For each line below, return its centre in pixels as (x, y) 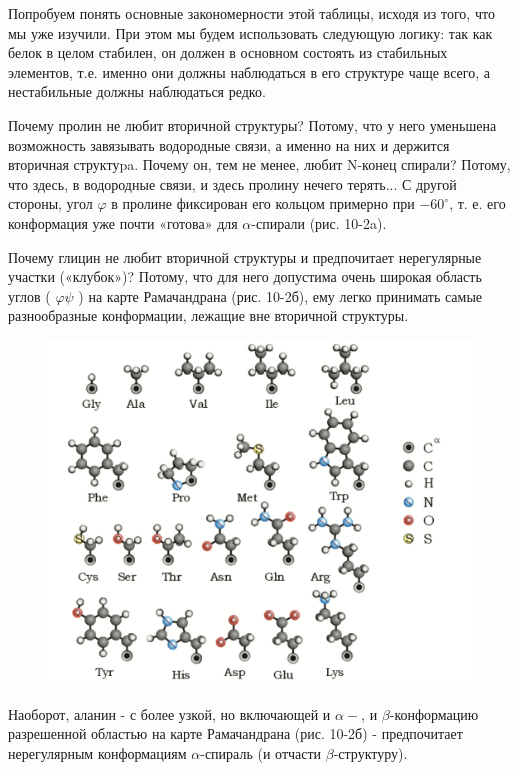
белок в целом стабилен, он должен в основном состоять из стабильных (228, 52)
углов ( (29, 295)
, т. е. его (477, 203)
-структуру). (370, 752)
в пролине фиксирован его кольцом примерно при (263, 203)
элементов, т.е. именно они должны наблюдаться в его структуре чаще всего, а (249, 71)
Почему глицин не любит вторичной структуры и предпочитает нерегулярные (245, 256)
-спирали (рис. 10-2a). (319, 222)
